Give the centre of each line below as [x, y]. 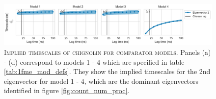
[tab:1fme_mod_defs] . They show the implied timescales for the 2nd [107, 71]
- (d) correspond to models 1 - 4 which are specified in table [94, 62]
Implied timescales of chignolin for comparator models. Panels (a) [108, 52]
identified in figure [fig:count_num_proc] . [67, 90]
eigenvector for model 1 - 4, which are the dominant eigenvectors [101, 81]
